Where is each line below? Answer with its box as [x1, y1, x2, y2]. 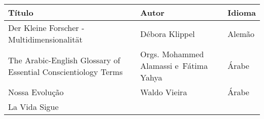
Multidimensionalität [8, 33, 83, 45]
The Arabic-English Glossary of [8, 54, 120, 66]
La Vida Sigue [8, 101, 59, 112]
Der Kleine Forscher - [8, 22, 84, 33]
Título [8, 7, 34, 18]
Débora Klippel [140, 27, 195, 39]
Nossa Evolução [8, 86, 64, 98]
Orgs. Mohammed [140, 48, 204, 60]
